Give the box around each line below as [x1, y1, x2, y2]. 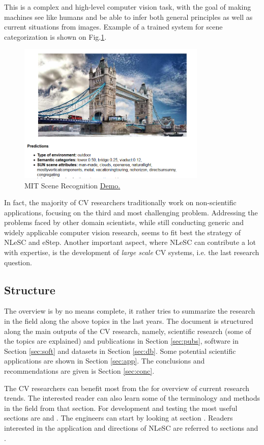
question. [4, 257, 32, 267]
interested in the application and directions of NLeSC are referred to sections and [4, 423, 258, 433]
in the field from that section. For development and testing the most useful [4, 402, 238, 413]
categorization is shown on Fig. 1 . [4, 31, 107, 42]
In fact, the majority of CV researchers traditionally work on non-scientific [4, 197, 237, 208]
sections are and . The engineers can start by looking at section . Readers [4, 412, 233, 423]
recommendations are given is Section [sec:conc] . [4, 366, 155, 376]
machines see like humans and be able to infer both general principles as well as [4, 11, 253, 22]
